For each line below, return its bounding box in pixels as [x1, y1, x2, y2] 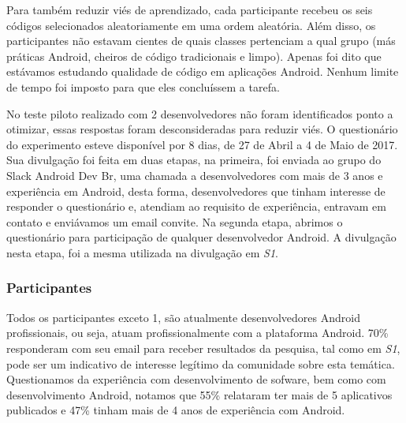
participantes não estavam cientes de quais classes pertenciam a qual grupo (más [6, 32, 396, 49]
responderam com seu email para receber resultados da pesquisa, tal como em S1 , [6, 339, 400, 356]
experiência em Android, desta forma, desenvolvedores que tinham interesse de [6, 182, 386, 199]
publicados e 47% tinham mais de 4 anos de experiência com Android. [6, 402, 345, 418]
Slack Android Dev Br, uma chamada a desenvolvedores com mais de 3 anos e [6, 167, 383, 183]
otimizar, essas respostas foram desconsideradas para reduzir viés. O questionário [6, 121, 398, 137]
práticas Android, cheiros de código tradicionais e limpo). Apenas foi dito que [6, 47, 382, 64]
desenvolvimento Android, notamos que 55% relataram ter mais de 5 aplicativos [6, 386, 393, 402]
